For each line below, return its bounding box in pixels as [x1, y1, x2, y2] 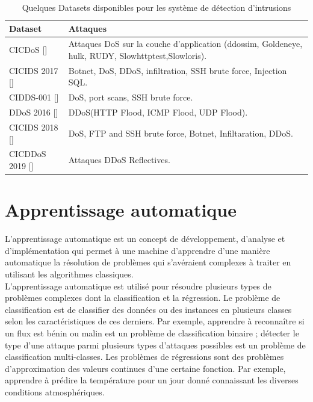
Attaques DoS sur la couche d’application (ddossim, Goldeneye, [68, 37, 303, 50]
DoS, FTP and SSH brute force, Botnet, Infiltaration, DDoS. [68, 126, 293, 139]
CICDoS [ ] [9, 43, 48, 56]
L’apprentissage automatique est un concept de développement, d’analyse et [5, 232, 285, 245]
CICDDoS [9, 147, 46, 160]
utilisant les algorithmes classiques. [5, 268, 134, 280]
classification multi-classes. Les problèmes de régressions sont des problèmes [5, 350, 284, 363]
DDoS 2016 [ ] [9, 106, 58, 119]
